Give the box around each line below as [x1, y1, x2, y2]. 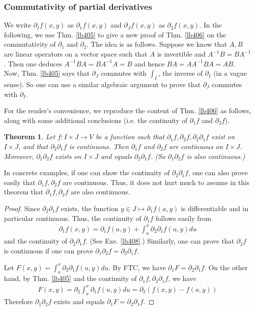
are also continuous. [70, 186, 130, 197]
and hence [134, 58, 165, 68]
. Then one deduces [4, 58, 62, 68]
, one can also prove [188, 167, 248, 178]
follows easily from [155, 213, 211, 223]
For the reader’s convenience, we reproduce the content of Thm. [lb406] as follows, [4, 105, 252, 116]
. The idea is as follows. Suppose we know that [86, 39, 227, 49]
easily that [4, 177, 36, 187]
